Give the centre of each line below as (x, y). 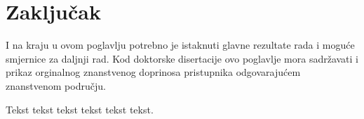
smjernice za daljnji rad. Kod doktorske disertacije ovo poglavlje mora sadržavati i (182, 58)
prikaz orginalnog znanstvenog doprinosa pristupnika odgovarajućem (153, 72)
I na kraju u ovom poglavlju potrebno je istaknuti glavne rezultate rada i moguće (180, 45)
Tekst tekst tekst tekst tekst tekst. (80, 109)
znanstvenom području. (56, 85)
